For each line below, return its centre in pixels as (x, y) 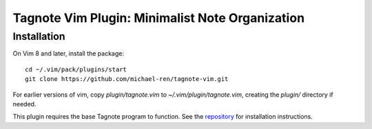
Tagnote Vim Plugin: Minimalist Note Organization (159, 18)
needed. (24, 104)
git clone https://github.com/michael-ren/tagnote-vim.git (127, 79)
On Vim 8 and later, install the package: (68, 54)
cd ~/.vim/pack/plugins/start (76, 69)
